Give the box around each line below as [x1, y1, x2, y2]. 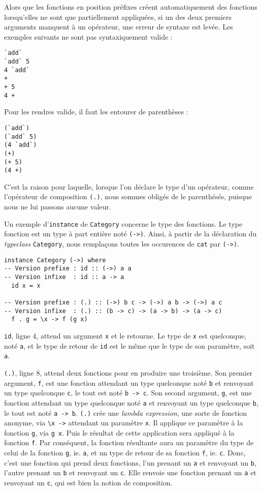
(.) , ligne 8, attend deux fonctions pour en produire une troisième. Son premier [4, 367, 253, 378]
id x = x [11, 282, 41, 289]
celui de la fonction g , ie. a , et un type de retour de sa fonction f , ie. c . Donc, [4, 447, 246, 458]
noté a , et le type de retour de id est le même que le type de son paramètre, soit [4, 340, 255, 351]
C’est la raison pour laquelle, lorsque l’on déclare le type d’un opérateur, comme [4, 181, 254, 192]
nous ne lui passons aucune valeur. [4, 201, 111, 212]
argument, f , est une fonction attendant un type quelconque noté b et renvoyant [4, 377, 254, 388]
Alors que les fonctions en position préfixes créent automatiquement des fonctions [4, 2, 257, 12]
